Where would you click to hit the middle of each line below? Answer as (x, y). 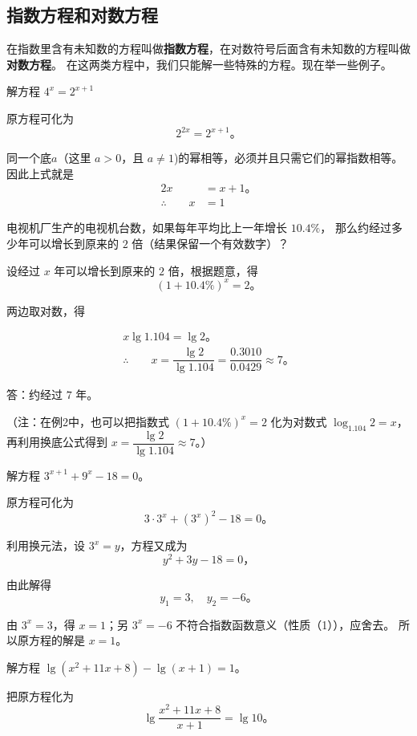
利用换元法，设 (46, 545)
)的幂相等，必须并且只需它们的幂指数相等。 (288, 158)
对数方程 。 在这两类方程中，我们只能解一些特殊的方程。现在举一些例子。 (199, 64)
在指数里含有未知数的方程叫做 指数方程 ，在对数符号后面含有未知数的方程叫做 (208, 49)
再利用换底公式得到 (57, 442)
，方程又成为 (154, 545)
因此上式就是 (40, 173)
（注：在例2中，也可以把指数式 (88, 421)
